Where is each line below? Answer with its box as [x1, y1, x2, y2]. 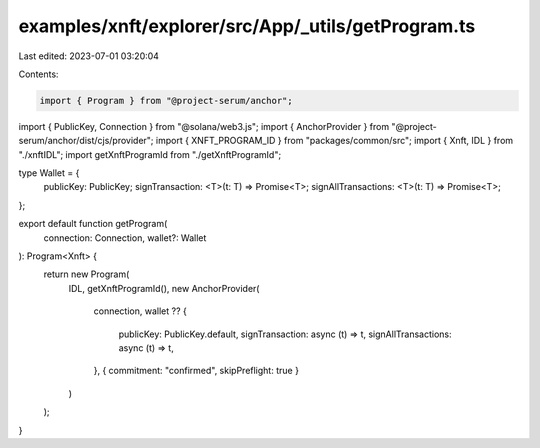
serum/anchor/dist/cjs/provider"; [18, 135, 154, 147]
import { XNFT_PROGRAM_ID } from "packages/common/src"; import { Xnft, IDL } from [155, 135, 514, 147]
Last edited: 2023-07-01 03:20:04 [18, 50, 160, 62]
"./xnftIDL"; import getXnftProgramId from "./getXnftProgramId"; [18, 148, 282, 160]
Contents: [18, 68, 59, 80]
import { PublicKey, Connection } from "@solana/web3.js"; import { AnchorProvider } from [18, 120, 390, 132]
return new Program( [43, 268, 130, 280]
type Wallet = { [18, 167, 80, 179]
